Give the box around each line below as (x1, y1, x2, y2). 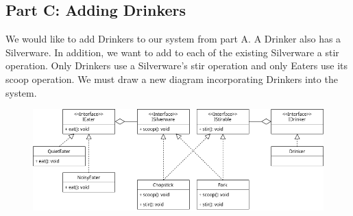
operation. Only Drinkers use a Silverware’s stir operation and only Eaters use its (5, 58, 348, 73)
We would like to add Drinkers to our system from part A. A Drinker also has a (5, 32, 341, 46)
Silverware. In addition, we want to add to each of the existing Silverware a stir (5, 45, 339, 59)
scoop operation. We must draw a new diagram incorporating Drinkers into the (5, 71, 338, 86)
